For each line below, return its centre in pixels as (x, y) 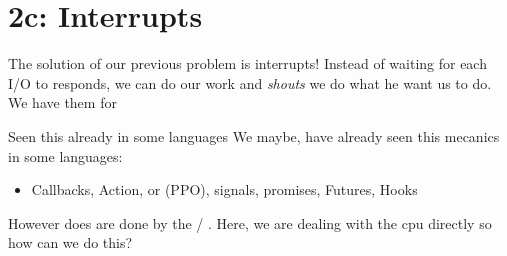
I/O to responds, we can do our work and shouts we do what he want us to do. (250, 82)
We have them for (62, 102)
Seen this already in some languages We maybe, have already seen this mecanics (254, 135)
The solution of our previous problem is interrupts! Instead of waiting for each (247, 63)
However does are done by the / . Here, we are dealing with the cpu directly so (250, 222)
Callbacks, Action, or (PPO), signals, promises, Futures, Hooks (224, 189)
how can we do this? (70, 242)
